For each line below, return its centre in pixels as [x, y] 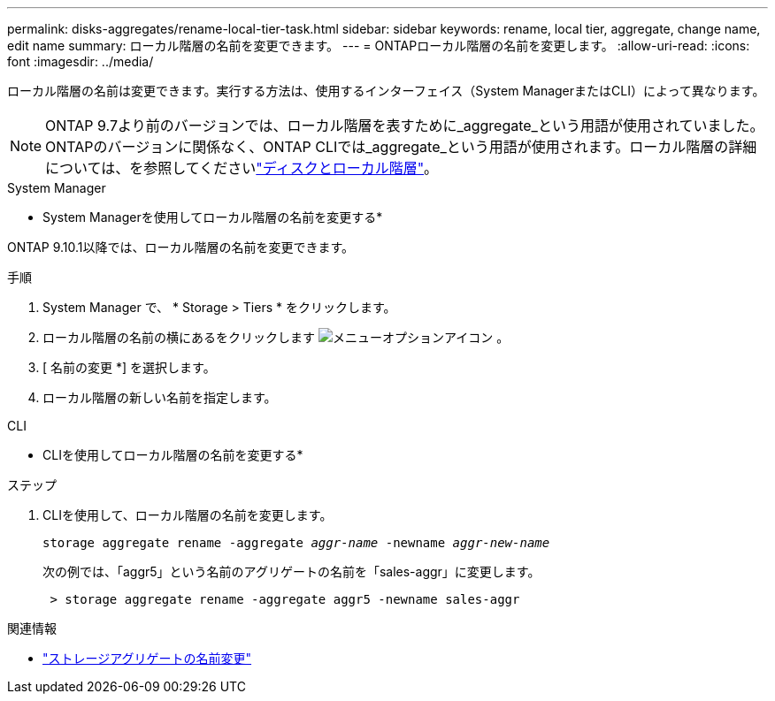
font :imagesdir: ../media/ [81, 61]
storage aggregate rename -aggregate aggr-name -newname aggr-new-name [296, 543]
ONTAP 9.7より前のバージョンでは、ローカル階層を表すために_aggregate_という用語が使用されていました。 [405, 126]
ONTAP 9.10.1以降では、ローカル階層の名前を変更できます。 [181, 247]
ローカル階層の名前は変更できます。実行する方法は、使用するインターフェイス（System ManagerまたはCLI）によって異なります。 [386, 91]
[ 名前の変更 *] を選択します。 [129, 367]
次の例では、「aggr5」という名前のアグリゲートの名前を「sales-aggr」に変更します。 [292, 571]
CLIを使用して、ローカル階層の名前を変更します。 [188, 515]
